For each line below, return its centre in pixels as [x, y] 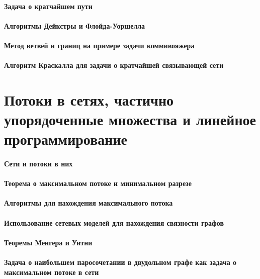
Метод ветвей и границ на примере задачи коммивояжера [99, 45]
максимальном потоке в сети [52, 272]
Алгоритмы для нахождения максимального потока [89, 203]
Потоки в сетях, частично [89, 99]
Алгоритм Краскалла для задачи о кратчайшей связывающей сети [114, 65]
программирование [66, 139]
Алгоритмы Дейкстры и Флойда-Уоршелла [75, 25]
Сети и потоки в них [38, 164]
